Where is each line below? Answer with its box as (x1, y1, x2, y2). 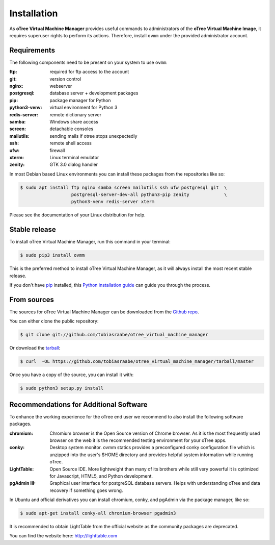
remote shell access (49, 140, 92, 146)
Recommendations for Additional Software (9, 400, 148, 409)
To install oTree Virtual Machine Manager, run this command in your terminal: (9, 239, 171, 245)
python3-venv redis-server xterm (71, 199, 155, 205)
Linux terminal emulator (49, 154, 99, 160)
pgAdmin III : (9, 480, 36, 486)
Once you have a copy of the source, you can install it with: (9, 371, 134, 378)
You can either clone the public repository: (9, 318, 99, 324)
